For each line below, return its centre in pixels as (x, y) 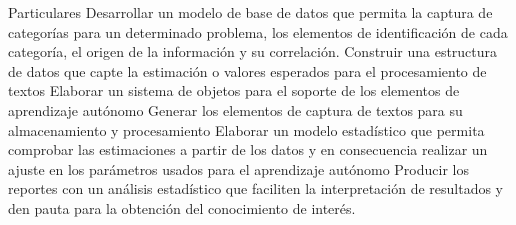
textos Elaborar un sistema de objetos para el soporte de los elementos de (234, 90)
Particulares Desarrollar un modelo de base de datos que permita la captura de (250, 12)
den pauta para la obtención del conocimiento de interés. (182, 207)
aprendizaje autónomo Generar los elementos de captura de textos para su (235, 109)
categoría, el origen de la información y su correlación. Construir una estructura (253, 51)
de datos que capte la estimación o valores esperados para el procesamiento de (247, 70)
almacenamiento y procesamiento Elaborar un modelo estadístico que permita (246, 129)
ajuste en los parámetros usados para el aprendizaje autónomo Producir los (238, 168)
